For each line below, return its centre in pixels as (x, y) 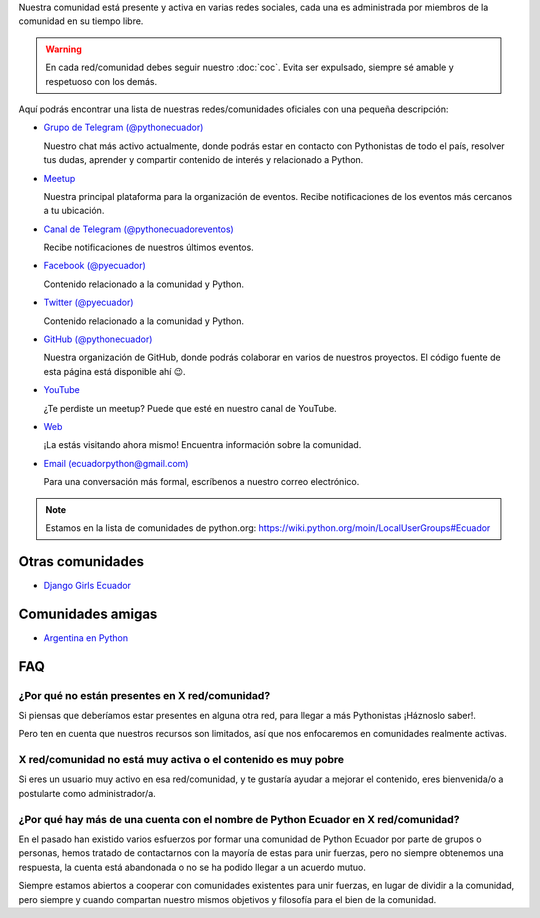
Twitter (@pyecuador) (88, 302)
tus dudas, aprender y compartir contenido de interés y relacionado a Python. (203, 160)
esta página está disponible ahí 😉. (114, 371)
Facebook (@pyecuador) (95, 266)
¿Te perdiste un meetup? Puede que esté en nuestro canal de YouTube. (190, 408)
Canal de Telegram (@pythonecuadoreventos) (138, 229)
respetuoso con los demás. (101, 81)
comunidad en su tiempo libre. (81, 21)
